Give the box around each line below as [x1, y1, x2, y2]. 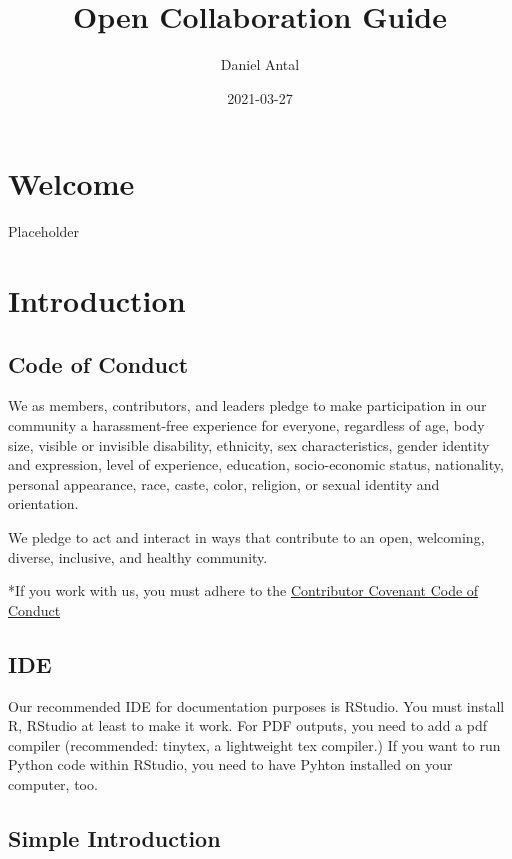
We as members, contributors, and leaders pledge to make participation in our [8, 395, 487, 416]
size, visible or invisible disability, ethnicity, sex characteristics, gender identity [8, 434, 490, 455]
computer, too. [8, 773, 98, 794]
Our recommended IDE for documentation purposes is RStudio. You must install [8, 695, 505, 716]
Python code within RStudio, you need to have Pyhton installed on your [8, 754, 453, 775]
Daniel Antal [220, 54, 300, 75]
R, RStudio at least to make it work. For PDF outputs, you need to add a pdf [8, 715, 487, 736]
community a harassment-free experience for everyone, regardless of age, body [8, 415, 485, 436]
